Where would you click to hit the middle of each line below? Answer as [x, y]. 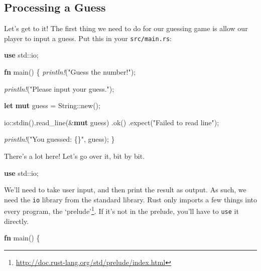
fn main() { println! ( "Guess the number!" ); [70, 72]
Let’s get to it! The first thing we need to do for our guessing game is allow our [126, 28]
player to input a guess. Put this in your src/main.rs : [88, 38]
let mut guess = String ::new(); [52, 105]
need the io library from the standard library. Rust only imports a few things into [131, 199]
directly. [17, 221]
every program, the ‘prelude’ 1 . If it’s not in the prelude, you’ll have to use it [121, 210]
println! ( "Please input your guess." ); [59, 88]
